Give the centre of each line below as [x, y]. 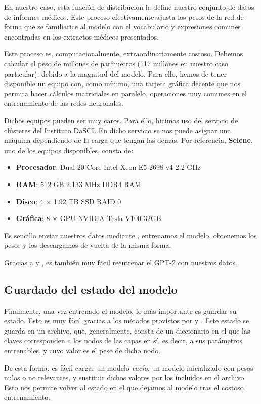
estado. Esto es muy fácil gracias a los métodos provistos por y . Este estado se [127, 321]
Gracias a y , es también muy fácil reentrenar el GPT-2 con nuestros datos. [121, 262]
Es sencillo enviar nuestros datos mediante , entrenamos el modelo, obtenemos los [130, 235]
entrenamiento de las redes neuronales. [64, 103]
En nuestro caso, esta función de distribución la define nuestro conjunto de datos [129, 7]
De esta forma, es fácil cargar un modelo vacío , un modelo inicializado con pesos [129, 367]
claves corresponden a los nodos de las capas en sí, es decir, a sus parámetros [123, 340]
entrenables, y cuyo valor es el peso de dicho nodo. [82, 351]
